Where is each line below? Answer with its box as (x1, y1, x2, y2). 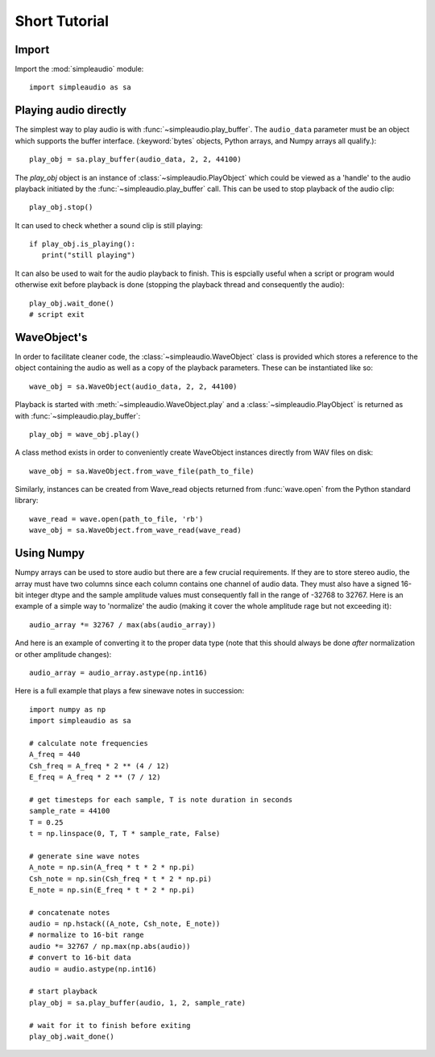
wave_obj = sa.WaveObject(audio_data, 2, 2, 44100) (29, 381, 238, 391)
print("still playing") (41, 251, 136, 260)
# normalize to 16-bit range (29, 930, 144, 939)
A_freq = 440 (29, 750, 81, 759)
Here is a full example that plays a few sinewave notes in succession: (14, 686, 245, 696)
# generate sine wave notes (29, 851, 140, 860)
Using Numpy (14, 547, 85, 560)
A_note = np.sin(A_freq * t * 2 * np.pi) (29, 863, 195, 872)
